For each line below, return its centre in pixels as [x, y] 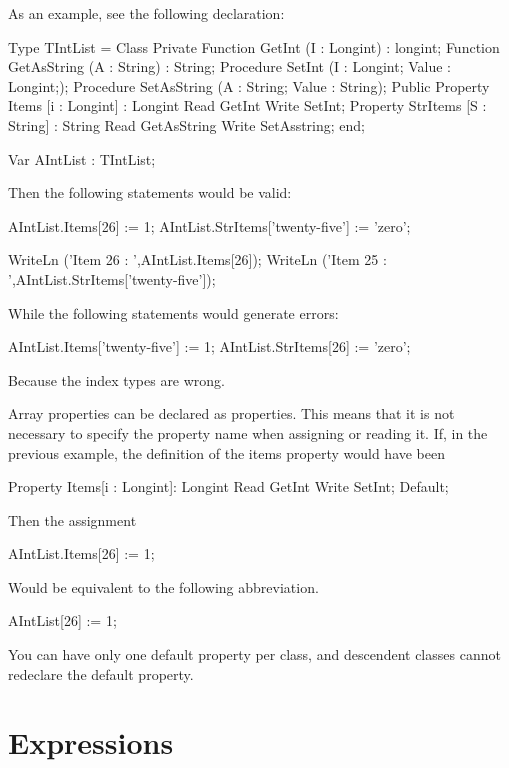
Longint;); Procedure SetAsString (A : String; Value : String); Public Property [249, 85]
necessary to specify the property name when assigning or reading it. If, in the [248, 432]
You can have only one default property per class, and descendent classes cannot [254, 654]
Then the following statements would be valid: [150, 192]
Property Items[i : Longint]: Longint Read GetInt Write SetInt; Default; [228, 486]
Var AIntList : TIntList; [82, 158]
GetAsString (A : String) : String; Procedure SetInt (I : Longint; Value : [229, 66]
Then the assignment [72, 519]
